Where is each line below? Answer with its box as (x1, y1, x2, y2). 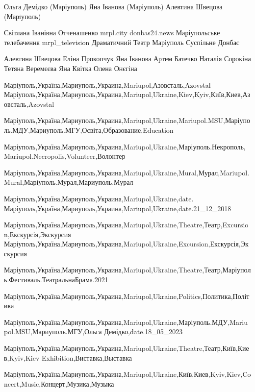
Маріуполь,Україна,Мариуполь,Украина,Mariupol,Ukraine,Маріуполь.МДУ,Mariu (4, 317, 248, 327)
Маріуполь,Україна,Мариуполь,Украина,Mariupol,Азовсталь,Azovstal (4, 79, 211, 90)
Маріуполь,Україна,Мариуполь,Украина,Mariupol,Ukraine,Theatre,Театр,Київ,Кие (4, 343, 249, 353)
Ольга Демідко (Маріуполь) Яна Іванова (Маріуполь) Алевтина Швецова (4, 1, 223, 11)
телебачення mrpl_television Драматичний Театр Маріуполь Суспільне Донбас (4, 37, 240, 47)
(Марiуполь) (4, 11, 41, 21)
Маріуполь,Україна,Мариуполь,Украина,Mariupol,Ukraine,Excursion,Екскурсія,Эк (4, 239, 249, 249)
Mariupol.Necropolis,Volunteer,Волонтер (4, 151, 126, 161)
